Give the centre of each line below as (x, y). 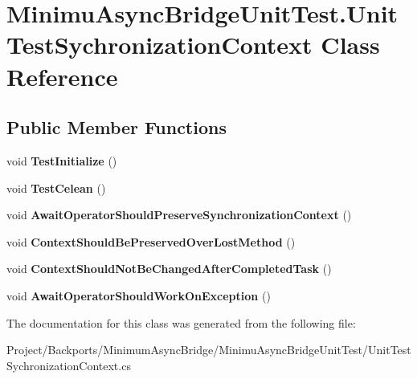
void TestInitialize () (62, 160)
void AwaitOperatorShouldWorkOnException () (139, 295)
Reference (62, 76)
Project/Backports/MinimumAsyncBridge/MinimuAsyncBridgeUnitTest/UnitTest (209, 350)
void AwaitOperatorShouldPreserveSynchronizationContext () (179, 215)
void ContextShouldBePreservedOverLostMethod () (151, 241)
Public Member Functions (117, 127)
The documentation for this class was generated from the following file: (181, 322)
